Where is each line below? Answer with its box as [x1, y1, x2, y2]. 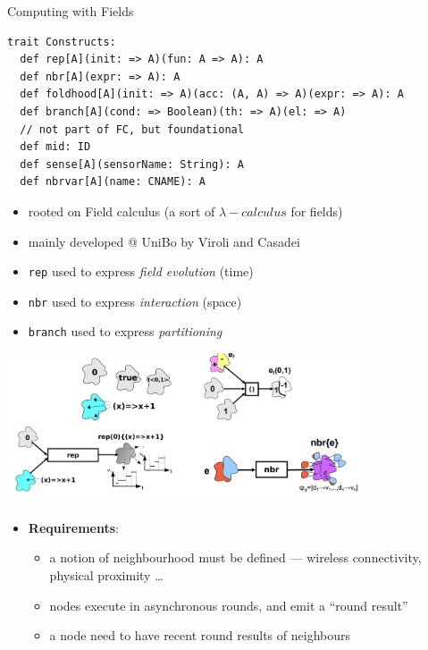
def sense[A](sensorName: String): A [20, 157, 244, 171]
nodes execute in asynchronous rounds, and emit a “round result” [49, 595, 408, 614]
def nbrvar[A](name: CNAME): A [20, 175, 206, 189]
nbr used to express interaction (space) [28, 291, 242, 310]
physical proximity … [49, 565, 164, 584]
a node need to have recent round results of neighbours [49, 626, 350, 645]
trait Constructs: [7, 35, 116, 48]
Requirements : [28, 518, 119, 536]
